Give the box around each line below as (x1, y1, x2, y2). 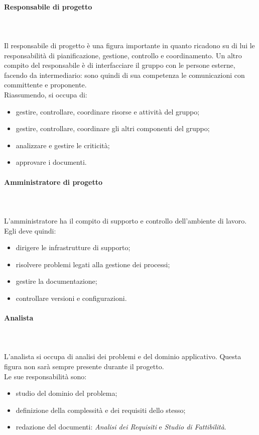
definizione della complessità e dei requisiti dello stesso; (16, 404, 186, 415)
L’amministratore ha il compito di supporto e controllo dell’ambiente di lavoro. (4, 215, 247, 226)
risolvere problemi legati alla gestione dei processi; (16, 259, 170, 269)
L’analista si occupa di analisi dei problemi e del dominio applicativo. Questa (4, 351, 241, 362)
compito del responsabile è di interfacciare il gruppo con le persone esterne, (4, 60, 235, 70)
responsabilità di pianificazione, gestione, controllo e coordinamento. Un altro (4, 50, 242, 60)
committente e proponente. (4, 79, 87, 90)
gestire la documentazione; (16, 276, 97, 286)
